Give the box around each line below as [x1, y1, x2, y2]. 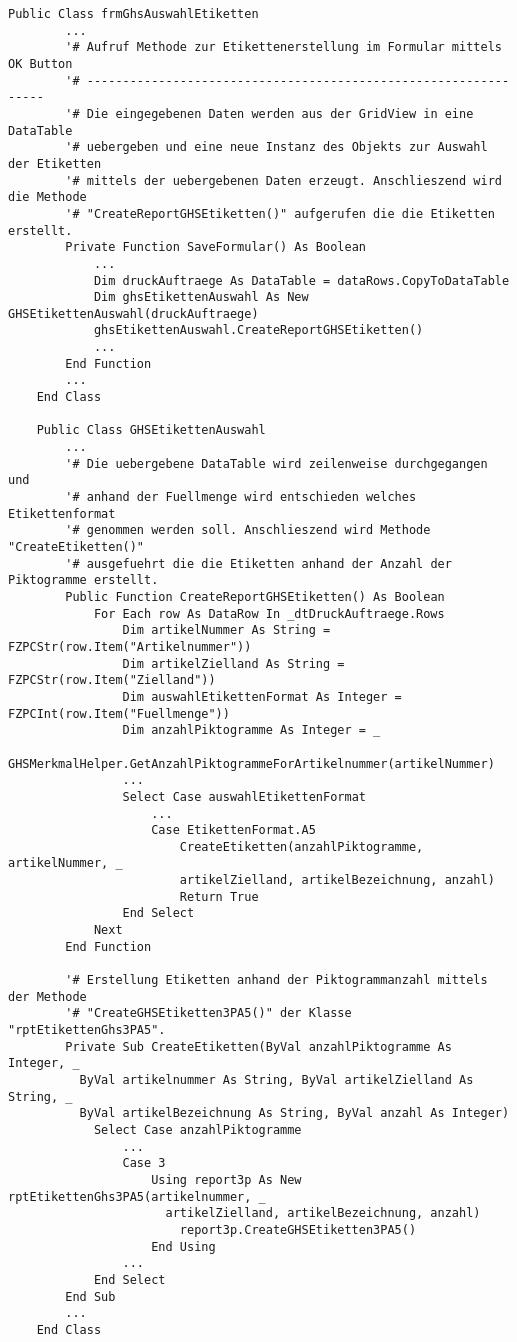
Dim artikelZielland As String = [122, 656, 345, 671]
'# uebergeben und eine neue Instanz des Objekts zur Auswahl [65, 140, 488, 155]
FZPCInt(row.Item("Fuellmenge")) [8, 706, 230, 721]
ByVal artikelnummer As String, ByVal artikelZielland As [79, 1073, 474, 1087]
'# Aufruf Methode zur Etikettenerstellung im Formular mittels [65, 40, 502, 55]
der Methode [8, 989, 87, 1004]
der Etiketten [8, 156, 102, 171]
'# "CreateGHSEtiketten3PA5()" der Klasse [65, 1006, 352, 1021]
